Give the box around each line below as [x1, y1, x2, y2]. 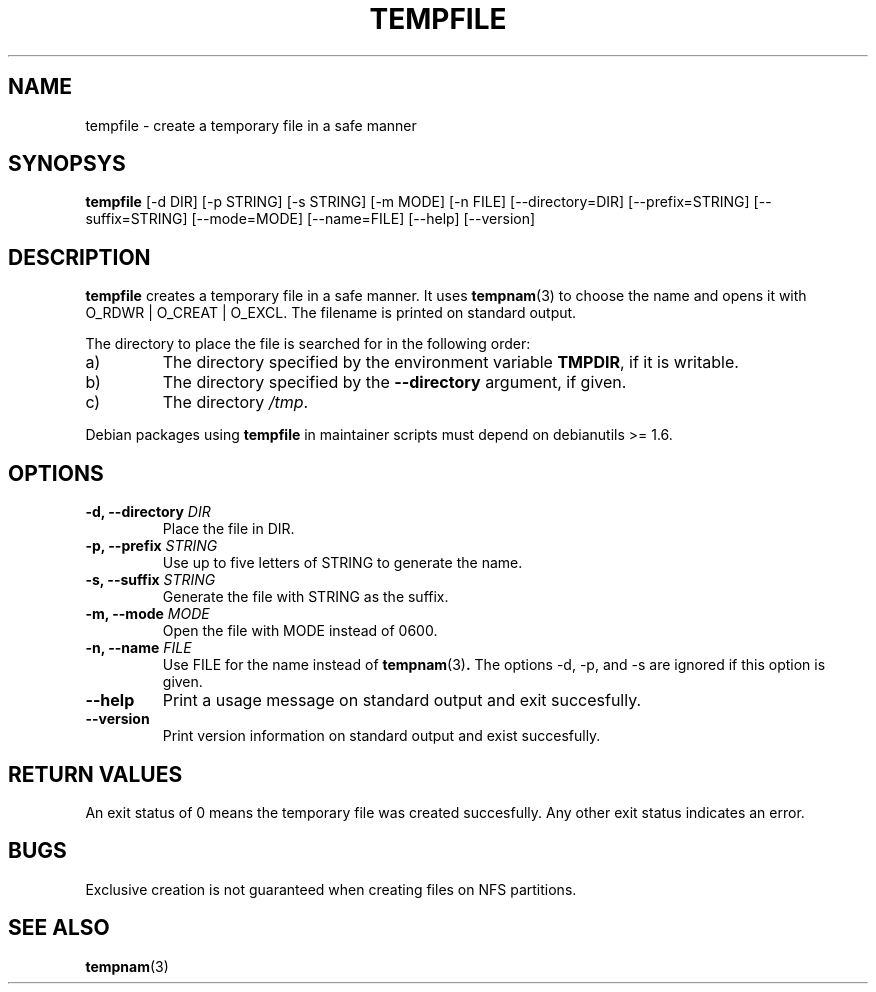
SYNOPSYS [8, 151, 126, 177]
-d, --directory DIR [85, 503, 211, 521]
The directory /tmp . [162, 392, 309, 413]
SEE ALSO [8, 915, 110, 941]
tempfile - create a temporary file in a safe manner [85, 116, 417, 134]
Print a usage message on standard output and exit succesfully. [162, 690, 642, 711]
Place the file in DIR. [162, 520, 295, 538]
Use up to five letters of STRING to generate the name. [162, 554, 523, 572]
